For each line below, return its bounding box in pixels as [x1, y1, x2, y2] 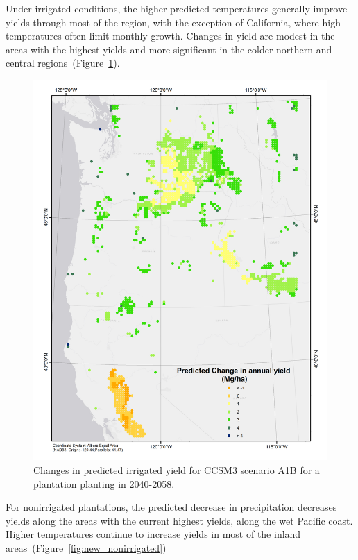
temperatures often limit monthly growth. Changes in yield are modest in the [6, 28, 335, 43]
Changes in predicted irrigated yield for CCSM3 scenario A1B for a [33, 462, 320, 477]
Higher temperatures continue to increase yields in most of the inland [6, 527, 301, 541]
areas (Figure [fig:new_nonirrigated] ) [6, 540, 167, 554]
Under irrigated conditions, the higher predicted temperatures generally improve [6, 1, 348, 15]
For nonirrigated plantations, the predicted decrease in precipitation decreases [6, 500, 337, 514]
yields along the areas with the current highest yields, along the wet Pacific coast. [6, 513, 353, 527]
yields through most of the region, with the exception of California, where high [6, 15, 341, 29]
